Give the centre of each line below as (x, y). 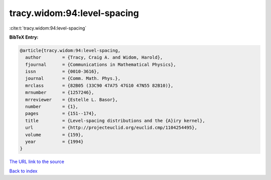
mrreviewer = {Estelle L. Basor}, (72, 100)
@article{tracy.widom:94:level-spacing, (70, 50)
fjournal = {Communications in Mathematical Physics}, (101, 64)
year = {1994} (54, 142)
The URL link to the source (37, 162)
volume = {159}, (54, 135)
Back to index (23, 171)
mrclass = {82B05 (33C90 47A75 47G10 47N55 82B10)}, (99, 85)
